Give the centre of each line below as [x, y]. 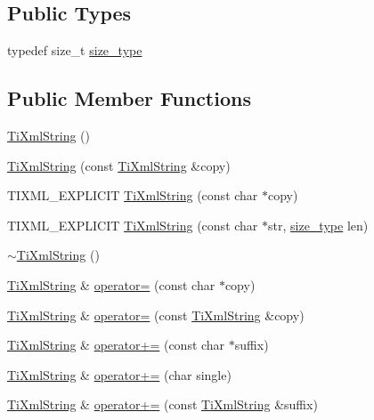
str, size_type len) [318, 225]
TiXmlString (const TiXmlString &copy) [119, 165]
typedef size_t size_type [75, 50]
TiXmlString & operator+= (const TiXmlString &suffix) [163, 404]
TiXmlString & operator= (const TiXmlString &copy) [156, 315]
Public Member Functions [129, 98]
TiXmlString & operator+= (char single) [119, 374]
